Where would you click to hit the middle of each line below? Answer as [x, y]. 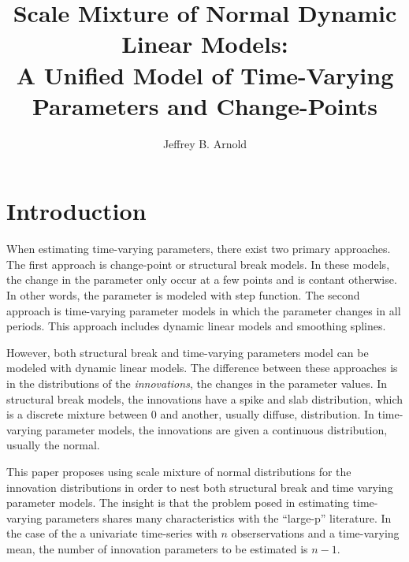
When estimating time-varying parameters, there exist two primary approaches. [199, 249]
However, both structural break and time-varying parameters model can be [188, 352]
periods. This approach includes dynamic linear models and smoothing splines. [196, 326]
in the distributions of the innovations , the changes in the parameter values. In [197, 383]
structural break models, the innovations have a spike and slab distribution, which [205, 398]
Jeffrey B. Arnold [205, 143]
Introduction [76, 211]
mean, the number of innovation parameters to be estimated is [157, 548]
